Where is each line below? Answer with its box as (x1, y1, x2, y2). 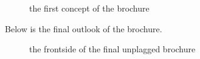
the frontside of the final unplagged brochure (29, 43, 196, 55)
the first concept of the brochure (29, 2, 150, 14)
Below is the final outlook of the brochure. (5, 22, 162, 35)
